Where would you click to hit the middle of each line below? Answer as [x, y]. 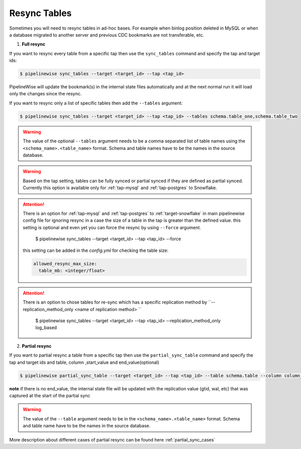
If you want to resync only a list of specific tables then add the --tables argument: [96, 103]
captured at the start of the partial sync [50, 395]
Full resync [34, 44]
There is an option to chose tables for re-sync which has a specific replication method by [115, 302]
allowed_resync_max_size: [65, 264]
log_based [46, 328]
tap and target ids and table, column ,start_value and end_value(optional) [84, 362]
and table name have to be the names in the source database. [87, 426]
